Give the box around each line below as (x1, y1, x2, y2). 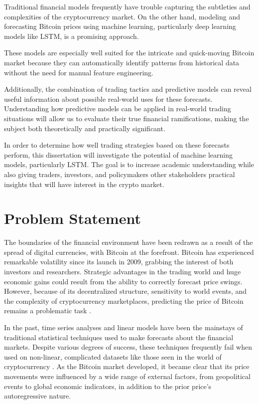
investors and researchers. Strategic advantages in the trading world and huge (4, 266, 241, 276)
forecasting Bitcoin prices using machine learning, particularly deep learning (4, 21, 236, 31)
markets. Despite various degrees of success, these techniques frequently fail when (4, 342, 252, 352)
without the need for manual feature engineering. (4, 67, 153, 77)
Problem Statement (4, 208, 141, 228)
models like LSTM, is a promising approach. (4, 30, 139, 41)
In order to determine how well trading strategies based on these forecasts (4, 140, 230, 150)
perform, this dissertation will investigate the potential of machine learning (4, 149, 233, 160)
